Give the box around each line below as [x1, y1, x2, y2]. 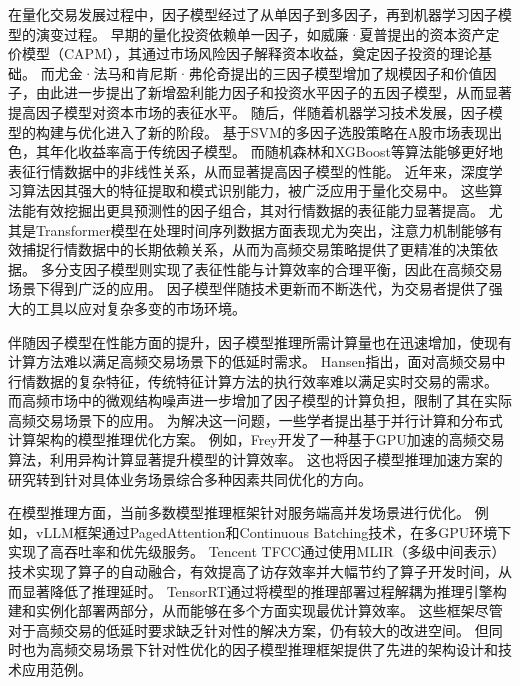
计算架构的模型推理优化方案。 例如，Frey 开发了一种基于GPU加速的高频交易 [8, 429, 505, 450]
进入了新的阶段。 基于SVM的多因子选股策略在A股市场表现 [105, 121, 489, 142]
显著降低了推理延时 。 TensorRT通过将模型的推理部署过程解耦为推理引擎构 [21, 580, 507, 601]
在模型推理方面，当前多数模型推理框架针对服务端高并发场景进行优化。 [8, 502, 470, 523]
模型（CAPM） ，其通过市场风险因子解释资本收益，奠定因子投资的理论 [21, 43, 478, 64]
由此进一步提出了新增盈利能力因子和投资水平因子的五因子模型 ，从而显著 [35, 82, 512, 103]
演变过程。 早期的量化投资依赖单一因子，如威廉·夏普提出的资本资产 [35, 23, 486, 44]
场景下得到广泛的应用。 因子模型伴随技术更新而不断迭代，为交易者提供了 [8, 278, 489, 299]
